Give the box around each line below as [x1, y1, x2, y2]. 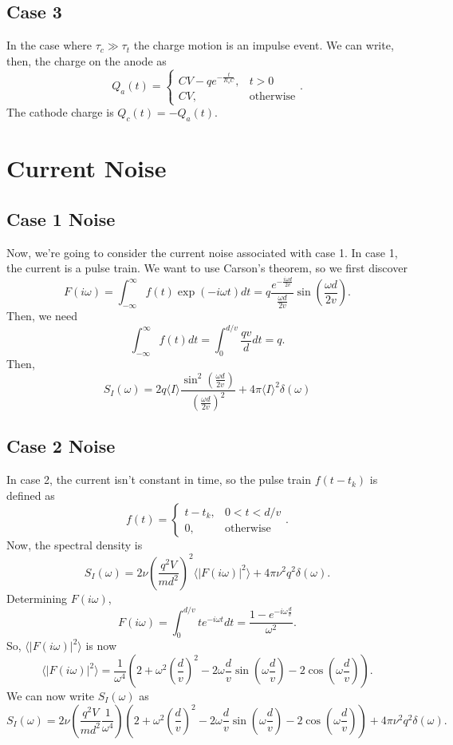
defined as [6, 486, 55, 503]
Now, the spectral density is [6, 537, 143, 553]
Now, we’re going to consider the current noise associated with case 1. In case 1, [6, 244, 398, 260]
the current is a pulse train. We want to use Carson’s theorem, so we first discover [6, 260, 408, 276]
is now [85, 637, 116, 654]
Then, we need [6, 307, 78, 324]
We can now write [6, 688, 95, 704]
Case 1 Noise [6, 206, 116, 231]
